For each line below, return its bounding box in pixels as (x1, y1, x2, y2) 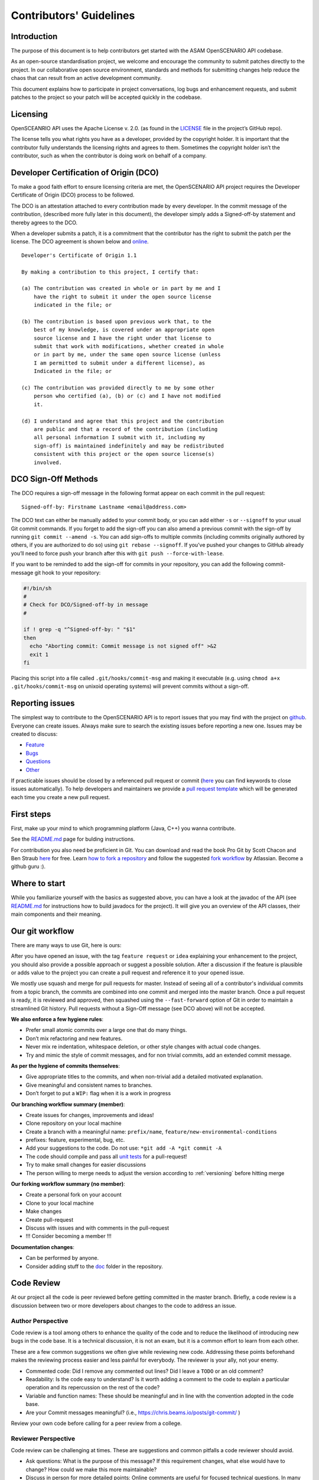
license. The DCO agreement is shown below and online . (11, 238, 149, 245)
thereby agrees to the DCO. (11, 219, 78, 226)
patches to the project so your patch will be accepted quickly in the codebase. (11, 94, 202, 101)
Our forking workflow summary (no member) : (11, 1180, 125, 1188)
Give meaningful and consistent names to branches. (25, 1081, 153, 1089)
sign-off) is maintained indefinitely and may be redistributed (33, 442, 224, 449)
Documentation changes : (11, 1243, 75, 1250)
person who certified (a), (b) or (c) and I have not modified (33, 392, 221, 400)
